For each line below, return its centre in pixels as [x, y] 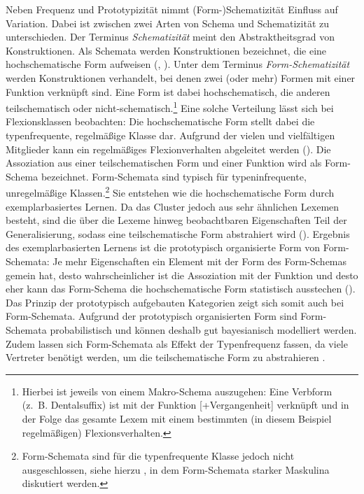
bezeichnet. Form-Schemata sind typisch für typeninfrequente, [174, 176]
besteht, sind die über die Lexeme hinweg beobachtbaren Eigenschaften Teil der [176, 220]
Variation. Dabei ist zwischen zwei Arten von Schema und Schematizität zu [168, 23]
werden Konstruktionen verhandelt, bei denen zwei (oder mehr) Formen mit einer [181, 77]
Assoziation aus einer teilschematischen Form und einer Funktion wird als [164, 163]
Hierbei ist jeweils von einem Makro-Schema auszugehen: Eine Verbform [177, 391]
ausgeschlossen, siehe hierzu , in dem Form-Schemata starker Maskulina [176, 469]
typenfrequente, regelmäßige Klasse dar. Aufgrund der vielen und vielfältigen [170, 135]
